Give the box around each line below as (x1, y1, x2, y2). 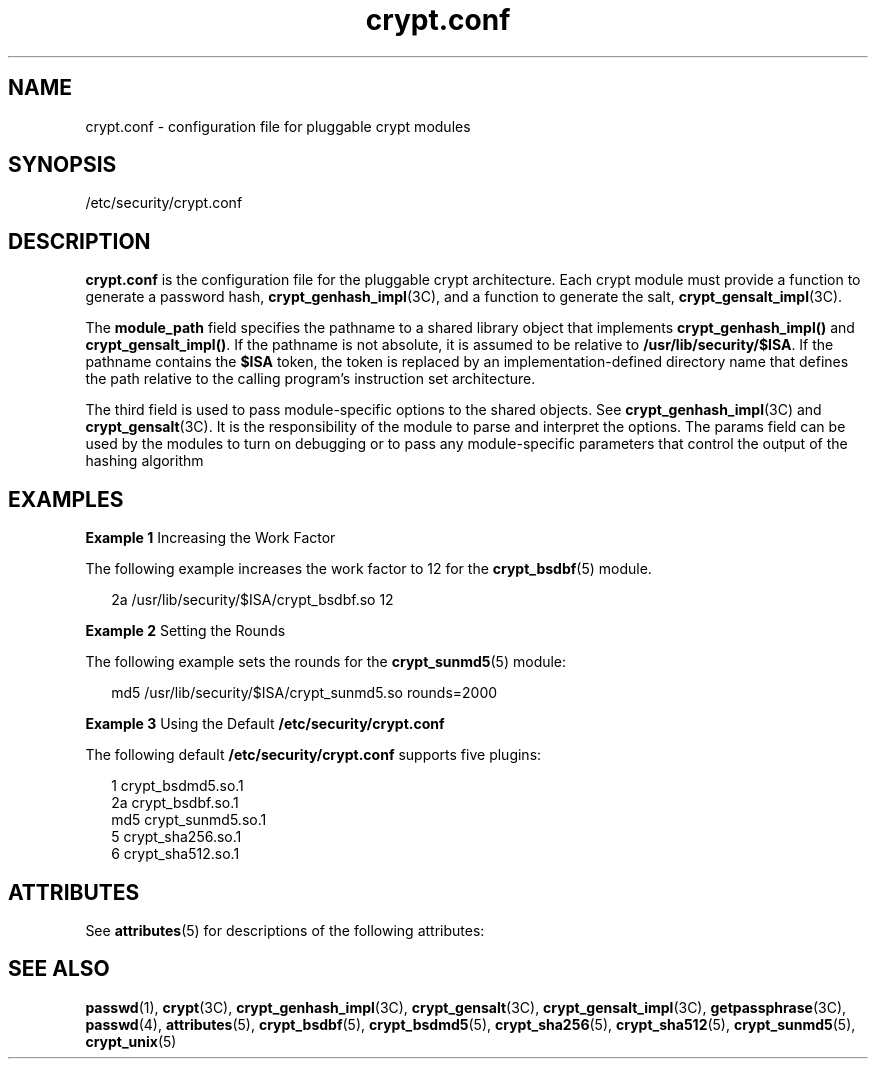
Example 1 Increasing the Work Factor (85, 529, 336, 547)
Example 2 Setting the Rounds (85, 622, 286, 640)
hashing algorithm (85, 452, 204, 470)
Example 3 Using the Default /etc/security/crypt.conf (85, 715, 445, 733)
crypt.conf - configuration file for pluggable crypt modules (85, 117, 471, 135)
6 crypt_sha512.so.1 (111, 845, 240, 863)
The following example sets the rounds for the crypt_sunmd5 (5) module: (85, 653, 567, 671)
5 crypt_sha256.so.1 (111, 828, 242, 846)
